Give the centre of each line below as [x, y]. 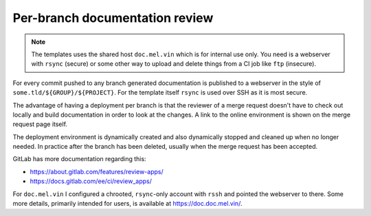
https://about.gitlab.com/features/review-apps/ [97, 171]
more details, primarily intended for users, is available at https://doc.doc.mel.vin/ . [127, 204]
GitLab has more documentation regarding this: [80, 159]
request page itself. [40, 124]
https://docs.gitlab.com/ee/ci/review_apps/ [91, 181]
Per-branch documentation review [113, 18]
